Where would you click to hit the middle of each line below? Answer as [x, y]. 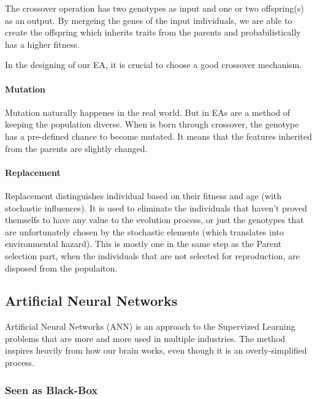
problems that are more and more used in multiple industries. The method [145, 338]
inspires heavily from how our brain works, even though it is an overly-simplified [156, 350]
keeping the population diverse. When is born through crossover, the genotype [152, 124]
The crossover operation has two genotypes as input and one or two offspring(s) [155, 8]
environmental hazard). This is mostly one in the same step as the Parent [143, 244]
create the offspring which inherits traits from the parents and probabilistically [153, 32]
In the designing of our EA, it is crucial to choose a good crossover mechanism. [154, 65]
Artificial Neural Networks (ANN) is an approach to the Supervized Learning [150, 326]
